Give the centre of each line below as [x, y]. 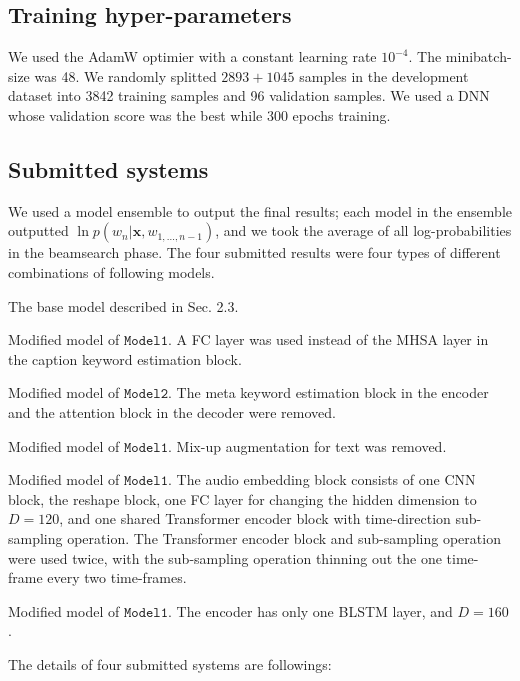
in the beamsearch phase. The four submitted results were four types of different [254, 252]
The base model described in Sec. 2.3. [123, 305]
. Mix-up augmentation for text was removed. [307, 445]
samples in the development [384, 75]
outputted [38, 230]
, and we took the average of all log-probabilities [363, 230]
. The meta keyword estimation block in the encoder [328, 392]
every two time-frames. [117, 577]
